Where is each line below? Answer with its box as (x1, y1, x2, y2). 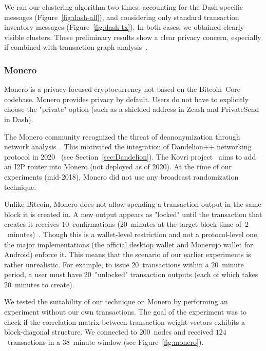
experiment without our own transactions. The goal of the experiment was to (4, 306, 247, 317)
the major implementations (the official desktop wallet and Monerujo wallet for (4, 239, 253, 249)
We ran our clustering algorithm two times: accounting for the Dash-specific (4, 2, 243, 12)
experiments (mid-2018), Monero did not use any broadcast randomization (4, 171, 239, 182)
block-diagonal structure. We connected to (4, 326, 137, 337)
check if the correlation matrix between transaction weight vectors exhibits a (4, 316, 245, 327)
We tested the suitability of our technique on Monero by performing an (4, 296, 228, 307)
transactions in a (7, 336, 61, 347)
